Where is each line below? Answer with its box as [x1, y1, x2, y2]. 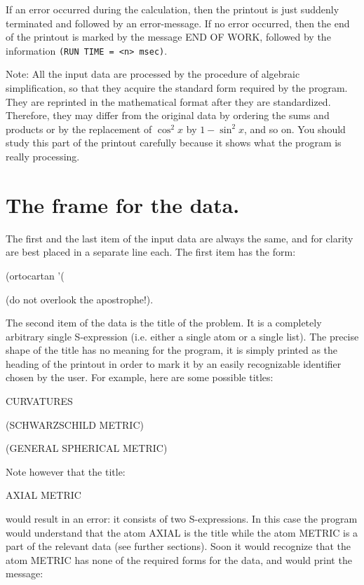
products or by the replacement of [6, 121, 152, 136]
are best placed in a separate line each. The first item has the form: [6, 245, 296, 259]
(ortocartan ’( [6, 268, 65, 282]
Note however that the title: [6, 464, 126, 479]
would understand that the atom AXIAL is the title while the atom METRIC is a [6, 525, 358, 539]
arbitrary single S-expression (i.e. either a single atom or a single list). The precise [6, 329, 359, 343]
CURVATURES [6, 394, 73, 408]
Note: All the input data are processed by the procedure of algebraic [6, 67, 300, 81]
